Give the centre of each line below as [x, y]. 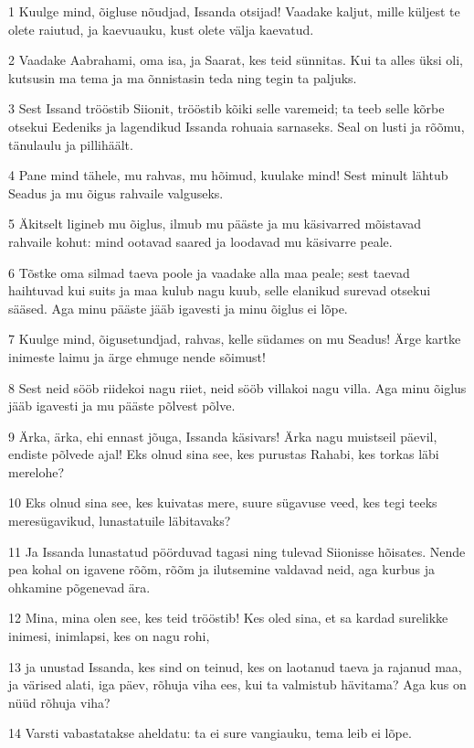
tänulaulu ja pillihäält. [71, 144]
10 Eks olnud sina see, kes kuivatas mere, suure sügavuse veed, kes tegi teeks [223, 502]
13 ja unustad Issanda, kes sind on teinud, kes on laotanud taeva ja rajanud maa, [235, 666]
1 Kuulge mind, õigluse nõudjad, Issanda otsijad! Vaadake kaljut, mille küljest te [234, 11]
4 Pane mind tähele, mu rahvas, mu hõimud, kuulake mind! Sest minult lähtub [228, 175]
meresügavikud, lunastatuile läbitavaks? [120, 521]
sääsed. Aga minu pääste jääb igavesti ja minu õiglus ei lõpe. [178, 308]
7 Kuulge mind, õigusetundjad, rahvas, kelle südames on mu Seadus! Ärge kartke [235, 339]
